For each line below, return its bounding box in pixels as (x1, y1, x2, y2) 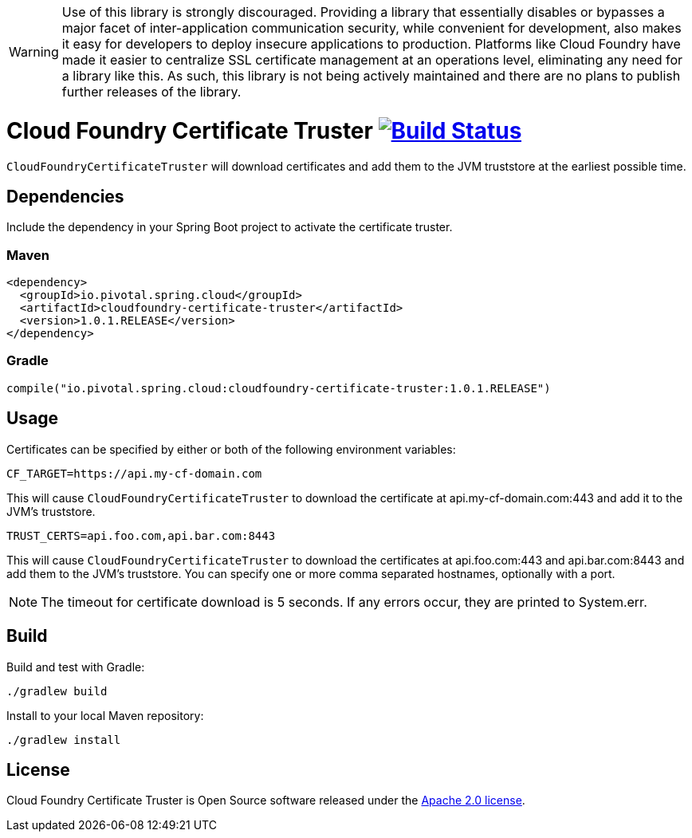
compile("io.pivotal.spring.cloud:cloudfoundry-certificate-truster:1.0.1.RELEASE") (6, 381, 551, 395)
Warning (9, 44, 59, 60)
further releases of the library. (61, 84, 242, 100)
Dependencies (6, 186, 124, 207)
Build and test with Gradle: (6, 659, 145, 674)
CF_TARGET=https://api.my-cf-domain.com (6, 466, 262, 480)
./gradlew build (6, 684, 108, 698)
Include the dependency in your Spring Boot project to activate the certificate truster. (6, 220, 453, 234)
